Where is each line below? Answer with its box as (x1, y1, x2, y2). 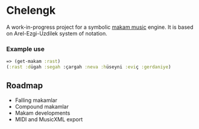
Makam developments (14, 109, 71, 116)
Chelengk (6, 4, 56, 17)
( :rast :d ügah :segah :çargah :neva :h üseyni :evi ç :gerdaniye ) (6, 64, 171, 70)
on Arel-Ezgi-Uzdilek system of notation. (6, 29, 107, 37)
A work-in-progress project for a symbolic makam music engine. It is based (6, 23, 194, 31)
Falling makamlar (14, 97, 58, 104)
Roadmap (6, 80, 43, 91)
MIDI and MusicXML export (14, 115, 83, 123)
